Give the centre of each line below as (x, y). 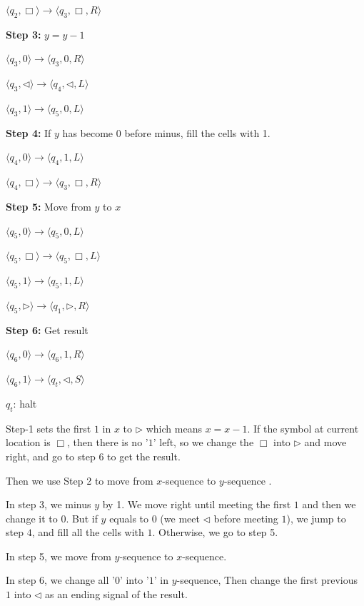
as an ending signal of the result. (116, 594)
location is (28, 442)
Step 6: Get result (47, 329)
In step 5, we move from (59, 556)
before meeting (246, 518)
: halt (25, 403)
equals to (129, 518)
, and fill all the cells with (88, 532)
